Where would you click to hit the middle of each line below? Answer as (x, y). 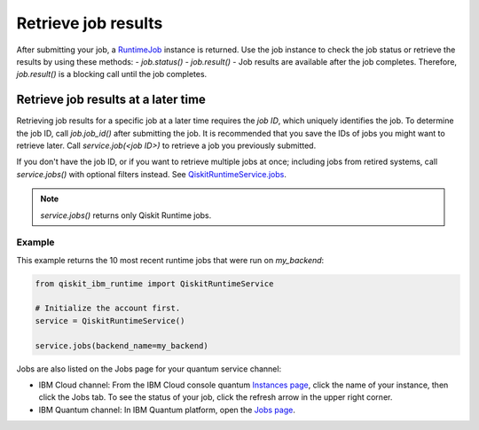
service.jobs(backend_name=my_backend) (122, 345)
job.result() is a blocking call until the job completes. (112, 74)
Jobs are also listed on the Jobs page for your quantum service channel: (149, 369)
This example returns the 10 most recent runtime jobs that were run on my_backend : (170, 260)
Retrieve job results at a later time (111, 100)
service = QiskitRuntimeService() (110, 321)
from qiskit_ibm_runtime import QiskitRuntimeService (154, 283)
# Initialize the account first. (108, 309)
